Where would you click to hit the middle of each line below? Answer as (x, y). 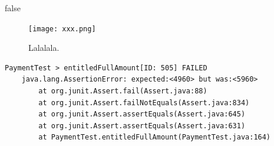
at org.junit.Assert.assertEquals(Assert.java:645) (142, 114)
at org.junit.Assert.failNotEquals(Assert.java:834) (144, 103)
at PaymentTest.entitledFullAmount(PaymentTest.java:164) (155, 137)
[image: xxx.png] (62, 29)
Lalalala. (44, 48)
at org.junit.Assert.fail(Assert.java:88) (123, 91)
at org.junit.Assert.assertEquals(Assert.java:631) (142, 126)
